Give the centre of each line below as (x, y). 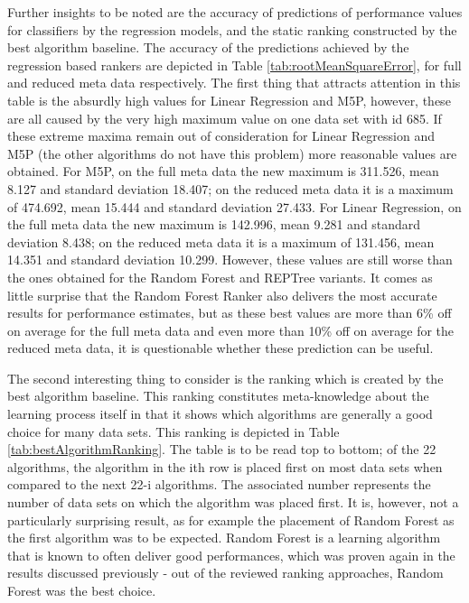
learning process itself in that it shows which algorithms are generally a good (220, 414)
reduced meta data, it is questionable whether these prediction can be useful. (220, 348)
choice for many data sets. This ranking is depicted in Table (174, 431)
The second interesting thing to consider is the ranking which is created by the (225, 378)
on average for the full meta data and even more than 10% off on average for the (231, 330)
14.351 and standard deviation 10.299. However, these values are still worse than (230, 260)
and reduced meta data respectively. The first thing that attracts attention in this (234, 83)
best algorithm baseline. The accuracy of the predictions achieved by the (208, 47)
